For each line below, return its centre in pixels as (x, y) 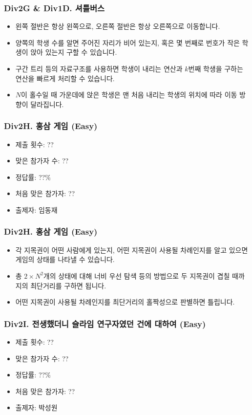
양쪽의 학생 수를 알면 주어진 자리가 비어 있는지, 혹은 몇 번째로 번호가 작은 (127, 42)
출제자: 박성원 (36, 407)
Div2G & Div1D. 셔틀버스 (54, 8)
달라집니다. (47, 104)
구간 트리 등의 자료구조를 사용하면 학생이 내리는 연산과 (99, 68)
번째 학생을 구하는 (216, 68)
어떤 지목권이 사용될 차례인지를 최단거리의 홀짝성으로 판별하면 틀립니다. (125, 302)
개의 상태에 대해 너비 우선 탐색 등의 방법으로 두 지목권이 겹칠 (136, 275)
